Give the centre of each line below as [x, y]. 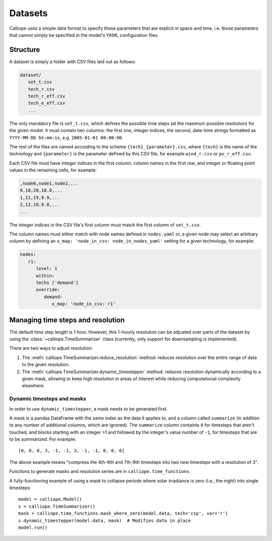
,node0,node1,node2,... [49, 184]
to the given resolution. [46, 365]
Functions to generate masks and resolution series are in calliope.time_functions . [100, 471]
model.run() [33, 527]
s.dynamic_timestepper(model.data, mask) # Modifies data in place [105, 520]
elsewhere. [33, 386]
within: [45, 276]
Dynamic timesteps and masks [48, 399]
